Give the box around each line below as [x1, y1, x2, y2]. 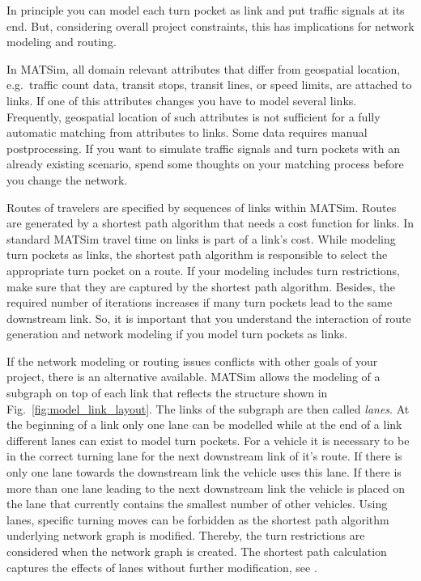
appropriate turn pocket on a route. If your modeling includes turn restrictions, [6, 261, 400, 278]
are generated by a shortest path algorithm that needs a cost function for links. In [6, 214, 415, 231]
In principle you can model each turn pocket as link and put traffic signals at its [6, 2, 405, 18]
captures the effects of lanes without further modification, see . [6, 558, 317, 575]
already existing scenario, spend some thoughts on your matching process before [6, 155, 404, 172]
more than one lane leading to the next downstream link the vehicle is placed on [6, 479, 406, 496]
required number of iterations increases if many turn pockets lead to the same [6, 294, 393, 311]
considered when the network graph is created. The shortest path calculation [6, 543, 387, 559]
